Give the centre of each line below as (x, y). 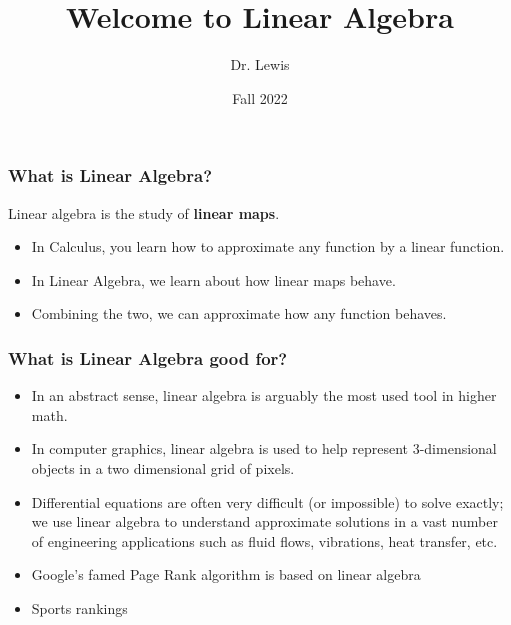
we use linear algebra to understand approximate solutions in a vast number (264, 521)
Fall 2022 (260, 97)
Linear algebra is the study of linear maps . (144, 212)
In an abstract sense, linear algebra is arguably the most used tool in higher (264, 395)
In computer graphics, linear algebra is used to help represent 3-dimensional (264, 448)
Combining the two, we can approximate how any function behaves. (239, 313)
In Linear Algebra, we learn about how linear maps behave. (213, 279)
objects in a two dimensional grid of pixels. (163, 467)
